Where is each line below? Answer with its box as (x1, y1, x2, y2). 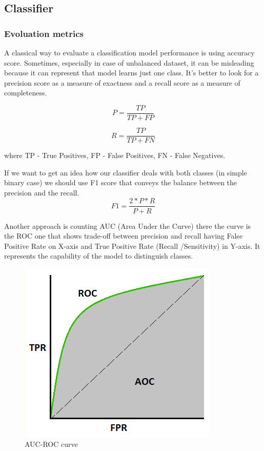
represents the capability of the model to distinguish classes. (4, 250, 193, 261)
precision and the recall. (4, 187, 79, 198)
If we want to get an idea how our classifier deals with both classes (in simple (4, 167, 247, 178)
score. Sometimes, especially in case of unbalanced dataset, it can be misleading (4, 57, 254, 68)
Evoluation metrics (4, 27, 84, 40)
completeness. (4, 87, 47, 98)
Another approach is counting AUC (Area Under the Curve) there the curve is (4, 220, 251, 231)
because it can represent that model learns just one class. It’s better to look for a (4, 67, 259, 78)
